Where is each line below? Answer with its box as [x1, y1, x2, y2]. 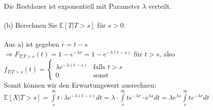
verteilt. [148, 1, 172, 11]
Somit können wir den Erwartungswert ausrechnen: [4, 80, 156, 90]
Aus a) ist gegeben [4, 39, 59, 49]
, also [159, 48, 175, 58]
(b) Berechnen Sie [4, 20, 58, 30]
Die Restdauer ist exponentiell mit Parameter [4, 1, 140, 11]
